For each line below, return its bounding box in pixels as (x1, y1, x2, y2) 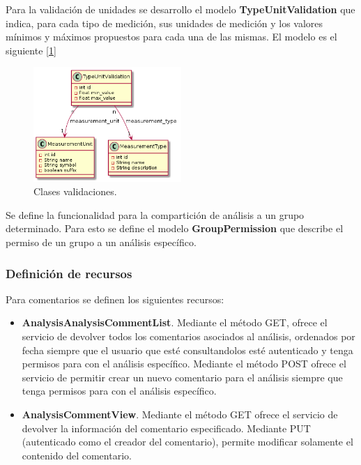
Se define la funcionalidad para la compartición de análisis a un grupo (6, 207, 305, 222)
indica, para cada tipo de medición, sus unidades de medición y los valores (6, 15, 323, 30)
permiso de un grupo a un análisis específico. (6, 234, 197, 249)
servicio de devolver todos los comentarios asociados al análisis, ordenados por (22, 328, 355, 343)
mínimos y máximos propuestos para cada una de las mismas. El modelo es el (6, 29, 337, 44)
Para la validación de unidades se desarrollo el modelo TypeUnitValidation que (6, 2, 355, 16)
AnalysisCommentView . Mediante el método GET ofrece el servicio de (22, 406, 338, 421)
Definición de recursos (6, 264, 132, 282)
